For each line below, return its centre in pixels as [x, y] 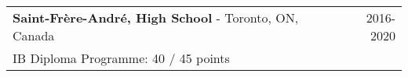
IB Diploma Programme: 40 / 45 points [121, 58]
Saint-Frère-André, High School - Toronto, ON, [156, 17]
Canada [34, 35]
